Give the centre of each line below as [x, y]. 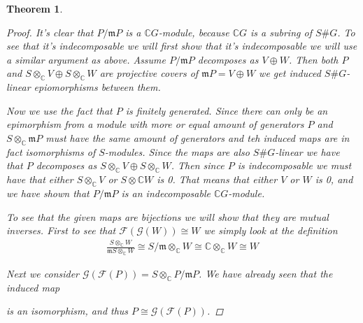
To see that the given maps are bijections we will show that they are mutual [168, 216]
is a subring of [281, 32]
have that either [40, 179]
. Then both [313, 59]
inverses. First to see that [61, 230]
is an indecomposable [166, 193]
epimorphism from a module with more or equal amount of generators [155, 124]
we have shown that [48, 193]
